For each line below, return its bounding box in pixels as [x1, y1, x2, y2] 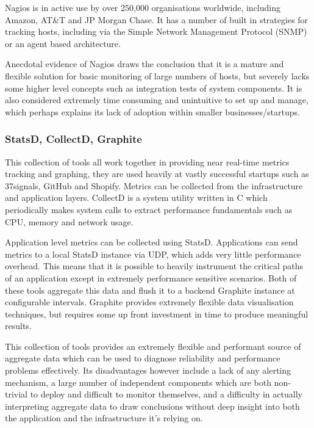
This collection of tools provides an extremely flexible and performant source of [5, 339, 301, 352]
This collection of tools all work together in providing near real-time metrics [5, 155, 290, 168]
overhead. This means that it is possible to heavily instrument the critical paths [5, 259, 304, 272]
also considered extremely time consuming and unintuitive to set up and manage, [5, 93, 309, 106]
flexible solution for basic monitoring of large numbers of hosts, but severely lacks [5, 69, 310, 82]
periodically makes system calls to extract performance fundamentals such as [5, 203, 293, 216]
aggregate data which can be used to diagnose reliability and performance [5, 352, 280, 365]
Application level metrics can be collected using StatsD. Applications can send [5, 236, 298, 248]
